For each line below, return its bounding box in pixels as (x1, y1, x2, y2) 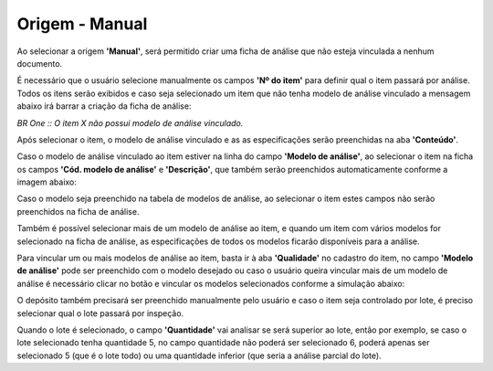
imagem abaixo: (16, 176, 78, 187)
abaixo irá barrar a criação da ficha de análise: (16, 101, 192, 111)
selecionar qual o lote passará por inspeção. (16, 307, 184, 319)
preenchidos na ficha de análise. (16, 206, 140, 217)
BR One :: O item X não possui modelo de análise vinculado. (16, 117, 244, 128)
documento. (16, 58, 63, 69)
